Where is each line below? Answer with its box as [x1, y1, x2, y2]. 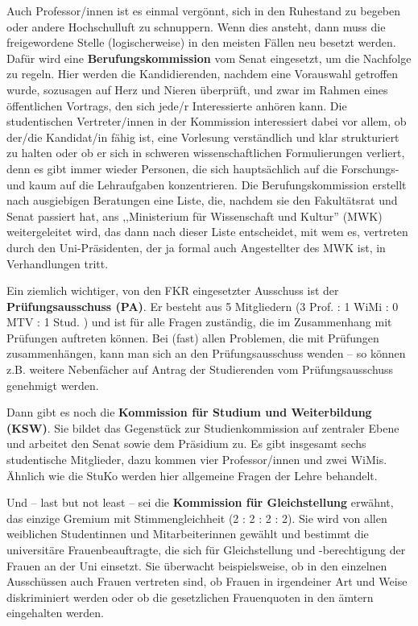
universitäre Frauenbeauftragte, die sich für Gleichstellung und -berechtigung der [6, 541, 406, 558]
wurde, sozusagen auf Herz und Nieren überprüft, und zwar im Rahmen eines [6, 81, 388, 97]
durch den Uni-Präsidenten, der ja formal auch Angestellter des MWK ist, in [6, 238, 386, 255]
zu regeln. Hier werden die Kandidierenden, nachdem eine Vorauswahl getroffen [6, 65, 399, 82]
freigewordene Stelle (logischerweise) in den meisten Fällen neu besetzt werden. [6, 34, 396, 51]
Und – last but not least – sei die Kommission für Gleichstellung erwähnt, [6, 494, 394, 511]
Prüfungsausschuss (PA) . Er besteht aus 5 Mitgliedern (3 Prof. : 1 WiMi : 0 [6, 297, 399, 314]
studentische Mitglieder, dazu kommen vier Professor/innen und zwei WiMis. [6, 451, 387, 468]
